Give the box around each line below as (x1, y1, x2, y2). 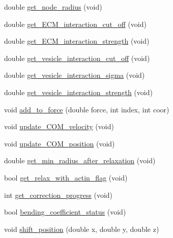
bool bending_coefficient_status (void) (4, 206, 126, 217)
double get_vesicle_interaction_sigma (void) (4, 70, 145, 80)
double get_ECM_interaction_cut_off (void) (4, 18, 147, 29)
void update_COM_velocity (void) (4, 121, 114, 132)
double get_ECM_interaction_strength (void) (4, 36, 150, 46)
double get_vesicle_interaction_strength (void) (4, 86, 153, 97)
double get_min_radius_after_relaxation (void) (4, 155, 156, 166)
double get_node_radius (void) (4, 2, 102, 12)
